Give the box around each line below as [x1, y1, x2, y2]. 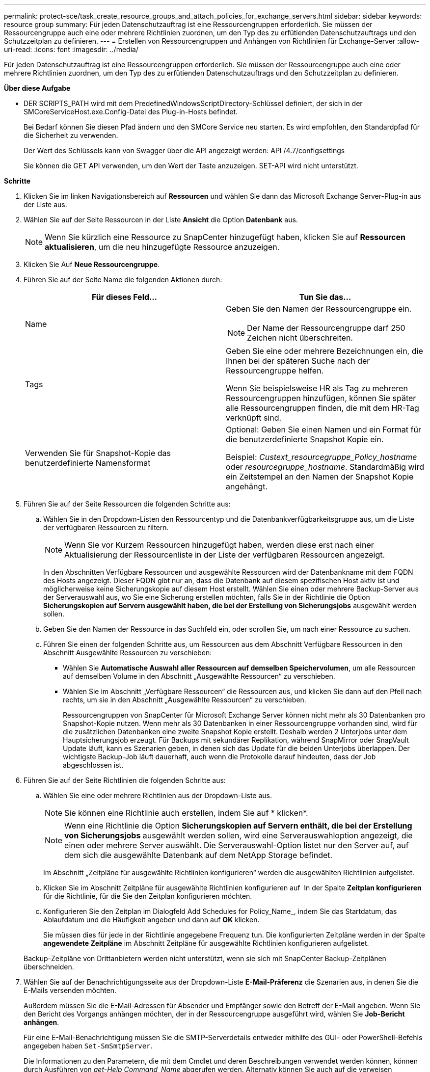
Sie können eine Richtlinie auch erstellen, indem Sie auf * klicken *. [64, 808, 308, 818]
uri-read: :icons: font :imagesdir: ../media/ [4, 45, 138, 54]
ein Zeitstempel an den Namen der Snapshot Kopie [226, 472, 414, 482]
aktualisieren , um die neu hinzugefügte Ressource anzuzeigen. [45, 242, 280, 252]
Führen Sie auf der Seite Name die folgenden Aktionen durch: [24, 275, 222, 284]
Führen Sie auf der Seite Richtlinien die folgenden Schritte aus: [24, 776, 226, 784]
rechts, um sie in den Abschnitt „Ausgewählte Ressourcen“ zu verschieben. [63, 696, 306, 704]
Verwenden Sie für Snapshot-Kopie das [25, 448, 171, 458]
